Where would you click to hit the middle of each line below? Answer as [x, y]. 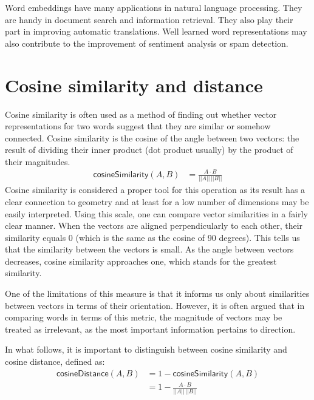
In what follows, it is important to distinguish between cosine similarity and [146, 349]
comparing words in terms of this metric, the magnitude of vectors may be [144, 317]
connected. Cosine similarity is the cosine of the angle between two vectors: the [152, 137]
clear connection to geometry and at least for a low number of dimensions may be [157, 201]
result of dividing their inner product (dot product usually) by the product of [149, 150]
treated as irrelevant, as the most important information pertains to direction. [150, 329]
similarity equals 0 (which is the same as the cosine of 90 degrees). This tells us [152, 237]
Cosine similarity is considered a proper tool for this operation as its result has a [155, 190]
